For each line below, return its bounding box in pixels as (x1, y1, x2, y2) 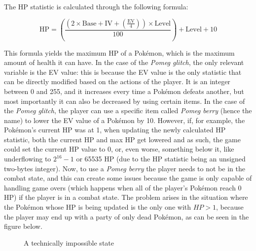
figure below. (4, 221, 42, 231)
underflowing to (4, 154, 51, 164)
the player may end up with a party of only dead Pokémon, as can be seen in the (4, 211, 249, 221)
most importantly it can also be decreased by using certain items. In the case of (4, 95, 245, 106)
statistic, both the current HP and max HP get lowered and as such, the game (4, 134, 241, 144)
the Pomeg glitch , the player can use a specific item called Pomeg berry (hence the (4, 105, 252, 116)
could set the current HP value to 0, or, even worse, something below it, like (4, 144, 234, 154)
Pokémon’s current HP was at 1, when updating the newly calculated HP (4, 125, 226, 135)
